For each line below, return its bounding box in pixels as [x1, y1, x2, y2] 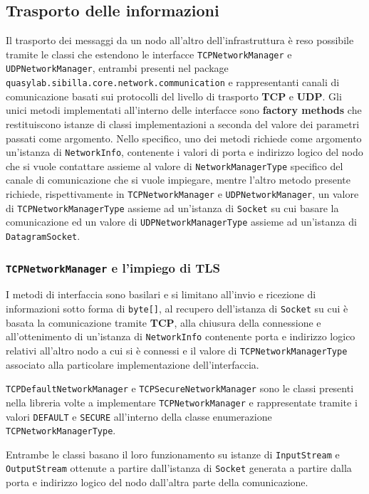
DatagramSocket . [6, 228, 80, 243]
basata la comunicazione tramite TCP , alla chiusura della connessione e [6, 315, 321, 330]
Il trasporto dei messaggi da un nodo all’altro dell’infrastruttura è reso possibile [6, 33, 354, 48]
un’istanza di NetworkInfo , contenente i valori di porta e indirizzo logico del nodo [6, 144, 363, 159]
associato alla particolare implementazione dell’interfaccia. [6, 357, 259, 372]
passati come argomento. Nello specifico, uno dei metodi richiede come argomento [6, 130, 362, 145]
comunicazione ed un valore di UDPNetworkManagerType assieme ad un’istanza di [6, 214, 357, 229]
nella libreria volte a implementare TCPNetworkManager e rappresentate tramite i [6, 394, 358, 409]
